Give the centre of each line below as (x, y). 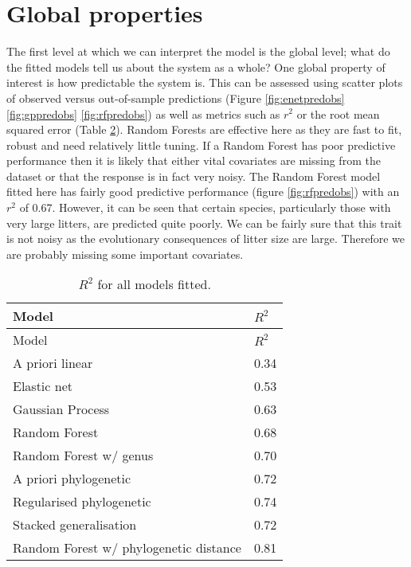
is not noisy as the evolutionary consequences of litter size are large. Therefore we (205, 239)
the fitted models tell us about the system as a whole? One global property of (196, 66)
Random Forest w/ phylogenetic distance (127, 548)
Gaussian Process (61, 409)
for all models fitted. (154, 284)
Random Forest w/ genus (83, 456)
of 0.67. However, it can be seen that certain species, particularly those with (205, 207)
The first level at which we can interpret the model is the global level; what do (198, 51)
